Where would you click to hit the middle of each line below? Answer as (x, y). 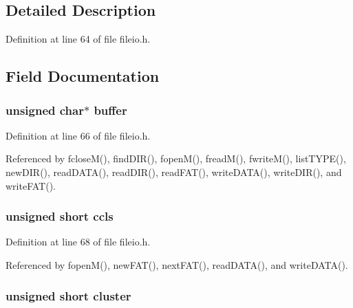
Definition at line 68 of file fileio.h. (78, 242)
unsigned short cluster (68, 295)
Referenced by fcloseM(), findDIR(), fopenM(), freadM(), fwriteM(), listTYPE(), (176, 158)
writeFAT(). (31, 185)
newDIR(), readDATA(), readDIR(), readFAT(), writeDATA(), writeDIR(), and (174, 172)
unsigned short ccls (60, 216)
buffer (110, 110)
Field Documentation (83, 76)
